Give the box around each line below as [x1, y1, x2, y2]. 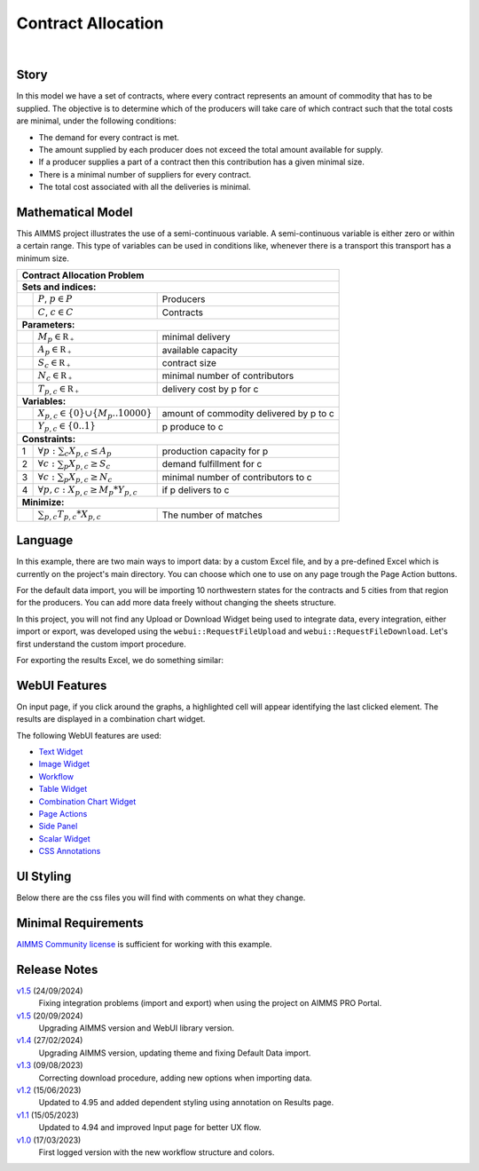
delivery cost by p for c [161, 383, 259, 395]
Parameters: [21, 319, 75, 331]
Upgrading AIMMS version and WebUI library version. [38, 1023, 235, 1033]
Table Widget [38, 784, 88, 795]
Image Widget [38, 759, 90, 770]
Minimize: [21, 496, 65, 509]
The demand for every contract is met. [38, 131, 180, 142]
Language [16, 533, 74, 548]
